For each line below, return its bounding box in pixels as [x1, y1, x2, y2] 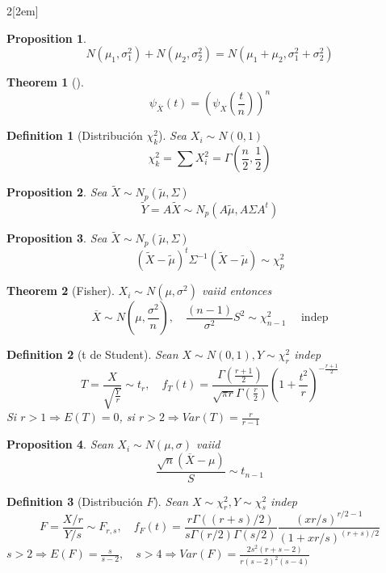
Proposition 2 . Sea [6, 183, 107, 200]
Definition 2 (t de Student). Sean [6, 346, 178, 363]
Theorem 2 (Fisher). [6, 282, 115, 299]
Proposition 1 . [6, 29, 86, 46]
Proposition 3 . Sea [6, 230, 107, 246]
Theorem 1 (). [6, 74, 84, 91]
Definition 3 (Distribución [6, 492, 143, 509]
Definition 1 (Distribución [6, 127, 143, 144]
